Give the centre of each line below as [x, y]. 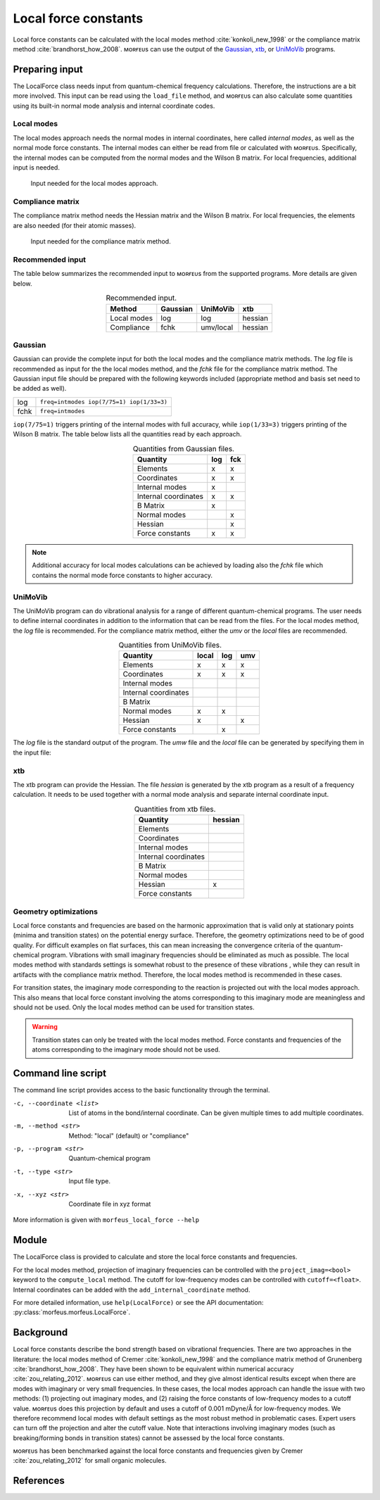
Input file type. [89, 1181]
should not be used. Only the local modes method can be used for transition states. [134, 1007]
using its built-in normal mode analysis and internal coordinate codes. [114, 106]
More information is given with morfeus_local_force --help [106, 1220]
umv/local [217, 327]
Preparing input [48, 69]
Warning [45, 1027]
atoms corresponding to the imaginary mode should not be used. [126, 1050]
